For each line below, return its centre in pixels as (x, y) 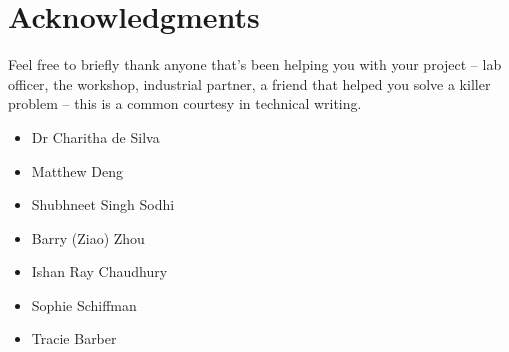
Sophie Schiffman (84, 304)
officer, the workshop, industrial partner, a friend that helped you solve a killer (249, 83)
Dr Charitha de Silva (95, 136)
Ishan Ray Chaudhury (99, 271)
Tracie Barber (74, 338)
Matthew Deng (77, 170)
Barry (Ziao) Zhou (88, 237)
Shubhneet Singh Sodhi (103, 204)
